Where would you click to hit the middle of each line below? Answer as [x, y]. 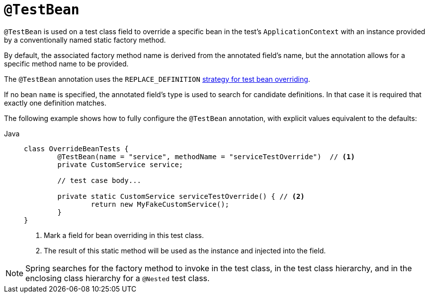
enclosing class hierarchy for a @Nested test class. [118, 278]
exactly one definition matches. [55, 103]
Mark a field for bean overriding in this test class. [124, 235]
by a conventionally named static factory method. [85, 40]
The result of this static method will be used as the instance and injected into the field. [185, 250]
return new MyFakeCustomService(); [160, 204]
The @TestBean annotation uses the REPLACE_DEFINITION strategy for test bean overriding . [157, 79]
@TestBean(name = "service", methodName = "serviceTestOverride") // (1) [206, 156]
